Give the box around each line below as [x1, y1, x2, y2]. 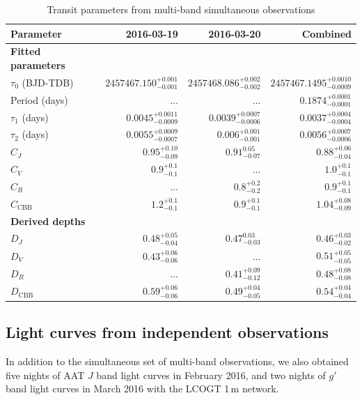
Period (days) [10, 92, 68, 107]
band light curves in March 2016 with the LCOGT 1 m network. [6, 381, 279, 396]
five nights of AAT [6, 367, 85, 382]
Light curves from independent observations [6, 321, 329, 343]
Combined [301, 26, 352, 40]
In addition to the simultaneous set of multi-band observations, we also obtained [6, 353, 349, 368]
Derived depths [10, 213, 86, 228]
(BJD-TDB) [22, 75, 74, 89]
